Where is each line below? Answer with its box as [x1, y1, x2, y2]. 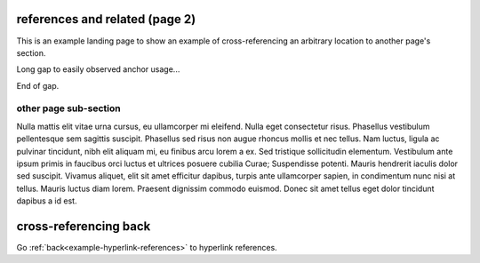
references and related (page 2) [16, 12, 196, 27]
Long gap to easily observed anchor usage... [16, 64, 180, 75]
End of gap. [16, 80, 60, 91]
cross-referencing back [16, 219, 151, 234]
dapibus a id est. [16, 195, 77, 206]
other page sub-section [16, 102, 121, 115]
